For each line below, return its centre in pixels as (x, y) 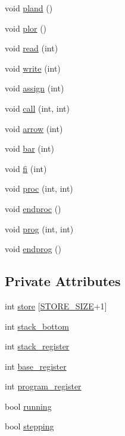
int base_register (36, 366)
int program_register (43, 386)
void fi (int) (26, 168)
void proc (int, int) (39, 188)
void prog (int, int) (39, 228)
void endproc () (33, 208)
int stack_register (37, 346)
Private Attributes (63, 281)
